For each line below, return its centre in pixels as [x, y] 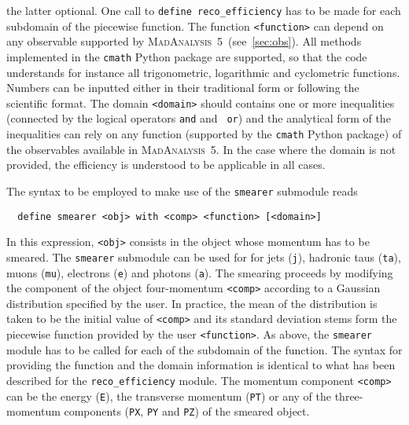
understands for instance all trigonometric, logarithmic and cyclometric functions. [203, 72]
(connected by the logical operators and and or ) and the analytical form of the [199, 118]
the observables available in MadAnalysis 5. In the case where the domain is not [201, 149]
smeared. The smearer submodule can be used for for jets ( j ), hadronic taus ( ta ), [204, 256]
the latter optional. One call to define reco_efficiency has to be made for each [204, 10]
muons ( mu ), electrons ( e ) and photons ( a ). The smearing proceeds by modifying [200, 272]
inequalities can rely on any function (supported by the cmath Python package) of [204, 134]
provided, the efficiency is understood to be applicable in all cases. [166, 165]
